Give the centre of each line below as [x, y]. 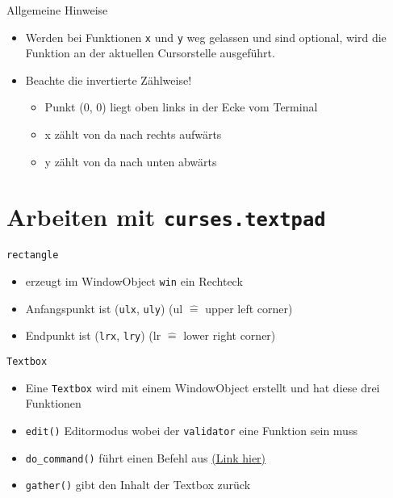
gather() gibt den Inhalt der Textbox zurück [138, 485]
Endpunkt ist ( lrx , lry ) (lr [93, 335]
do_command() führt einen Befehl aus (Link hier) [146, 457]
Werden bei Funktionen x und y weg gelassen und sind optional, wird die [206, 37]
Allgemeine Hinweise [57, 10]
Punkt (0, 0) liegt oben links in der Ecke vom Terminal [181, 107]
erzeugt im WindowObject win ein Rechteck [134, 281]
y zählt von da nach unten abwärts [131, 161]
